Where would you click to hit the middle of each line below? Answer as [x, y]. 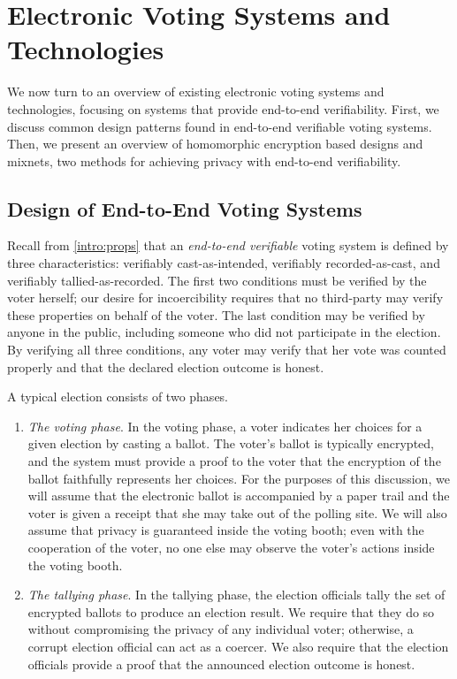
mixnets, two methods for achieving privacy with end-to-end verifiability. [204, 160]
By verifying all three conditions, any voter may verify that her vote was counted [227, 350]
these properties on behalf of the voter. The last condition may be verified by [216, 314]
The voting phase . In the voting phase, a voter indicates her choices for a [225, 426]
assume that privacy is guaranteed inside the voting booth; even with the [226, 530]
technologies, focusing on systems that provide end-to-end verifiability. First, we [223, 108]
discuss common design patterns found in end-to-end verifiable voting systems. [220, 126]
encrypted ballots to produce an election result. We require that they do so [231, 611]
